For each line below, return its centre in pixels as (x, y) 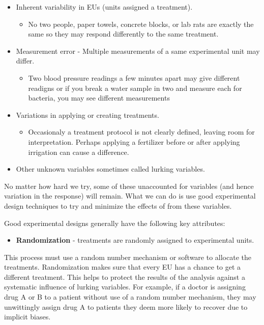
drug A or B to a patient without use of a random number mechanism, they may (130, 297)
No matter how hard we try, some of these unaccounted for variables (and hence (129, 186)
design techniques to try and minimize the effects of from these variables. (118, 205)
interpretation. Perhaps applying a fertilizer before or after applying (134, 141)
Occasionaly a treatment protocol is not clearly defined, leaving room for (141, 132)
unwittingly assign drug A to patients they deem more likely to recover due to (126, 306)
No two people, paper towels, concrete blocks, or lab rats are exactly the (141, 24)
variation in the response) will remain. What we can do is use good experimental (130, 196)
